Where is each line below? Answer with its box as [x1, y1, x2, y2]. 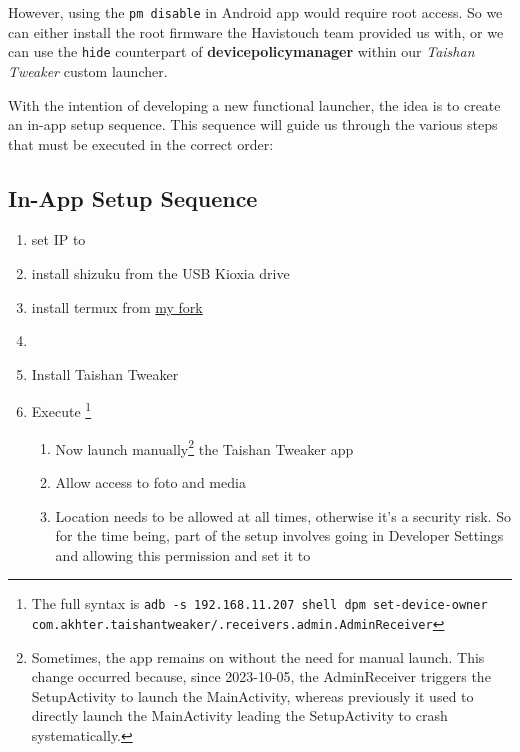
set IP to [31, 229, 86, 250]
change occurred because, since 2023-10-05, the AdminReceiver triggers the [31, 666, 491, 687]
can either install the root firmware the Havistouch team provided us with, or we [8, 21, 504, 42]
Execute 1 [31, 398, 92, 422]
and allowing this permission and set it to [55, 544, 311, 565]
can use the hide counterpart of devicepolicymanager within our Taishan [8, 41, 475, 62]
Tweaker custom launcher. [8, 60, 168, 81]
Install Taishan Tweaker [31, 363, 179, 384]
